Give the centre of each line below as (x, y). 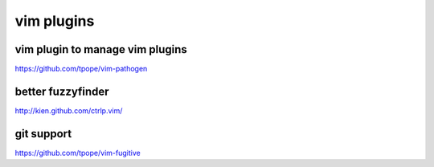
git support (43, 134)
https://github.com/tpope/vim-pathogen (81, 69)
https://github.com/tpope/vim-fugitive (78, 153)
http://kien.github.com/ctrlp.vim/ (69, 110)
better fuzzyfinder (62, 91)
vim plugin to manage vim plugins (101, 49)
